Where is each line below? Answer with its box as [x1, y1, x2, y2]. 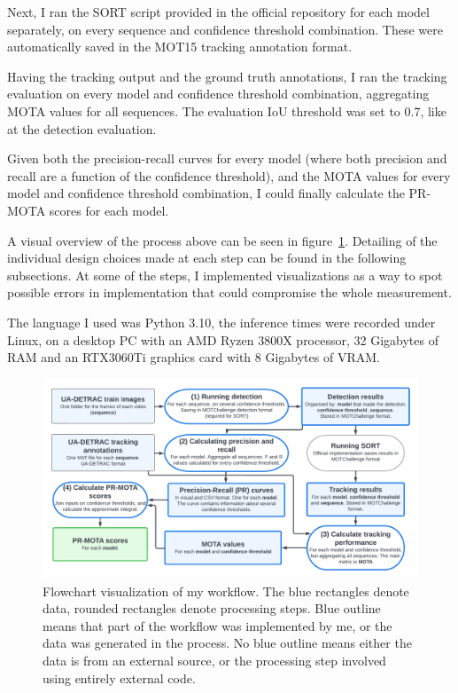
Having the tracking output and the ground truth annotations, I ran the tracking [7, 67, 447, 85]
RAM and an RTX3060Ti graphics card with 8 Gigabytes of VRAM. [7, 348, 380, 366]
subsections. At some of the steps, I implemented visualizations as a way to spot [7, 265, 443, 284]
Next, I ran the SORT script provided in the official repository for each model [7, 3, 430, 20]
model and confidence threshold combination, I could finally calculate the [7, 184, 405, 202]
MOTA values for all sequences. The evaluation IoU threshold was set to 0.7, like [7, 101, 446, 120]
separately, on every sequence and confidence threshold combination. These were [7, 20, 443, 38]
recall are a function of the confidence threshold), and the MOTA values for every [7, 166, 451, 185]
